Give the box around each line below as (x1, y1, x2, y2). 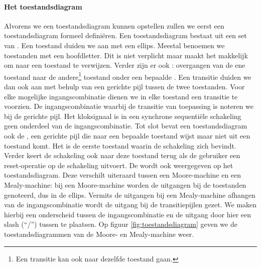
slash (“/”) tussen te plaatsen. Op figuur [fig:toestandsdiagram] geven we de (4, 219, 237, 229)
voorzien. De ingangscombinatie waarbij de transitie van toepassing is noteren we (4, 101, 253, 111)
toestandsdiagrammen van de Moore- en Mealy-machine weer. (4, 228, 194, 239)
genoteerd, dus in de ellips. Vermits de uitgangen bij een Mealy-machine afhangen (4, 189, 255, 200)
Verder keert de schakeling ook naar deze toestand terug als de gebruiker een (4, 150, 240, 161)
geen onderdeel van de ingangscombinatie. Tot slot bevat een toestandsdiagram (4, 120, 247, 131)
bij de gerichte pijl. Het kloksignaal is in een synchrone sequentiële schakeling (4, 110, 241, 121)
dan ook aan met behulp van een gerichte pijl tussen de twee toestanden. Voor (4, 81, 245, 92)
